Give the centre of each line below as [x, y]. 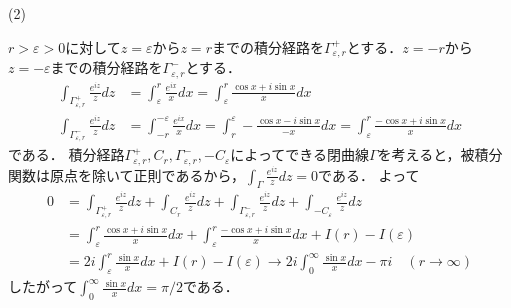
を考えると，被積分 [440, 154]
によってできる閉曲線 [299, 154]
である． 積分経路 [66, 154]
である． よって [369, 174]
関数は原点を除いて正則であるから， [127, 174]
